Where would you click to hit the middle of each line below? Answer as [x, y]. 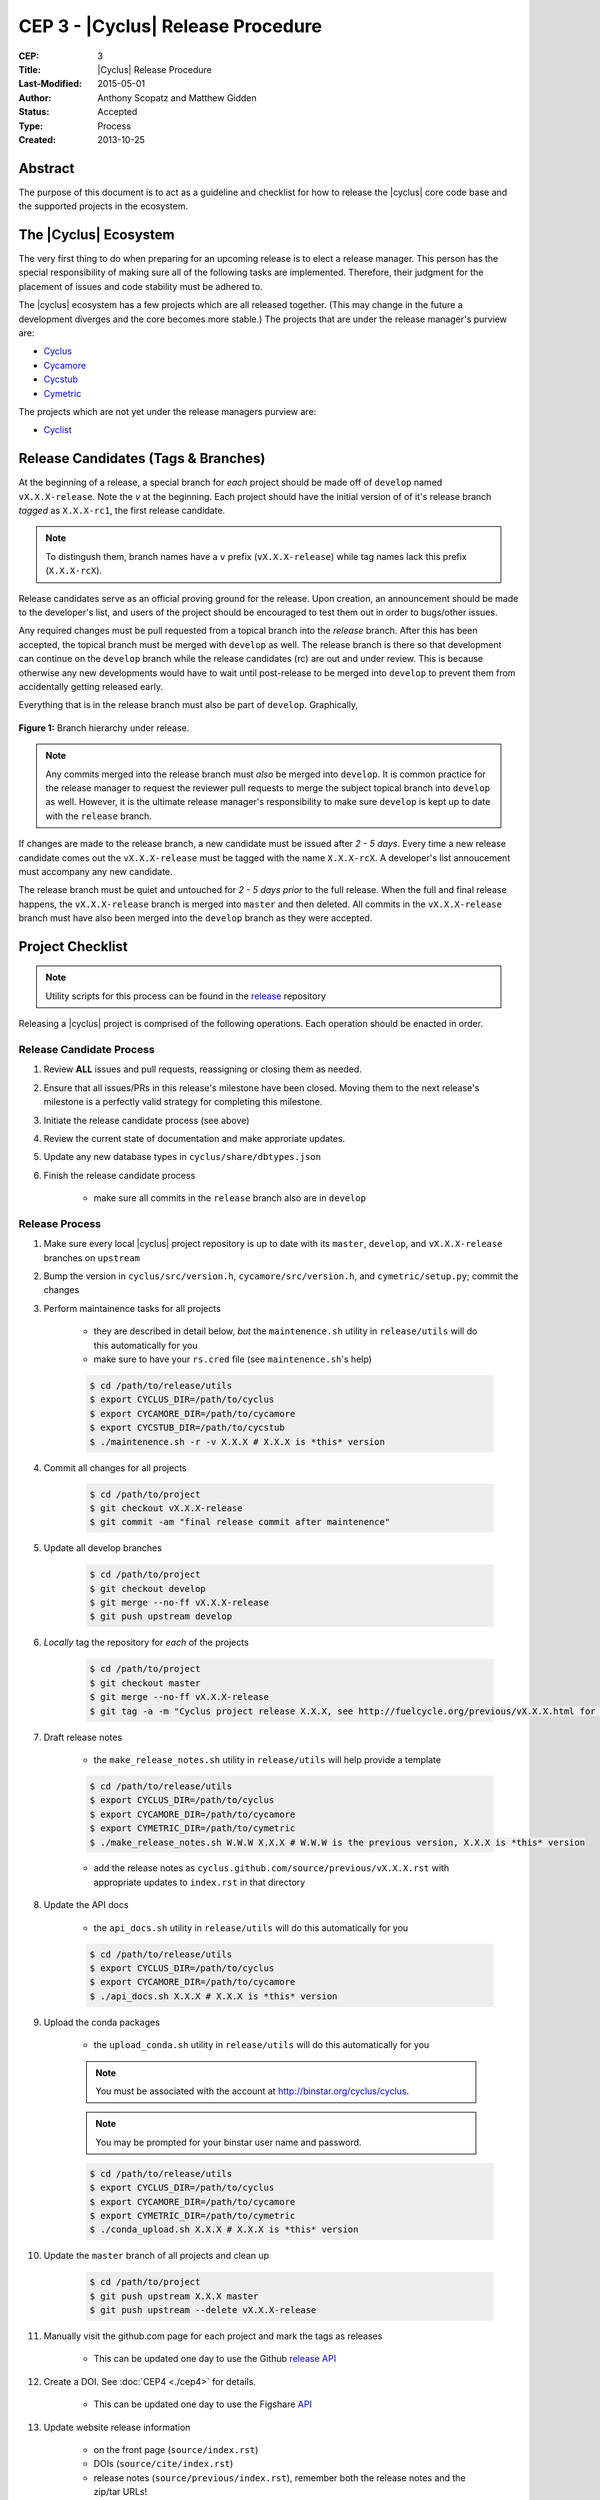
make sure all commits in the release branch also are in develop [230, 1198]
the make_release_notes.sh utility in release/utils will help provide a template [267, 1759]
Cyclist [57, 430]
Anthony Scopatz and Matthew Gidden [177, 97]
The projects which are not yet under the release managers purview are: [167, 411]
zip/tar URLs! [120, 2492]
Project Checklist [73, 946]
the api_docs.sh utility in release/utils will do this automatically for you [251, 1927]
